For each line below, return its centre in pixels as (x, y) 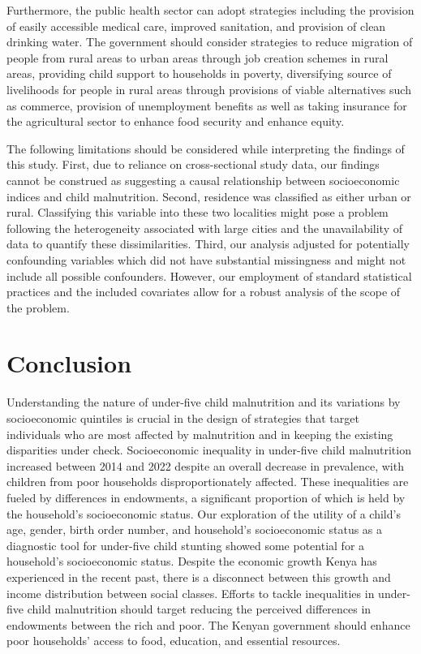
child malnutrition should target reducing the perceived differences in (199, 609)
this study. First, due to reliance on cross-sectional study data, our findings (193, 164)
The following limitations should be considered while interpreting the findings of (206, 148)
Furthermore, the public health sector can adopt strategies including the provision (210, 10)
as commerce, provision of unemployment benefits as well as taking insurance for (207, 105)
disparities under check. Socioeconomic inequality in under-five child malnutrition (209, 450)
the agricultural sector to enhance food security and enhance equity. (176, 121)
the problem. (38, 307)
